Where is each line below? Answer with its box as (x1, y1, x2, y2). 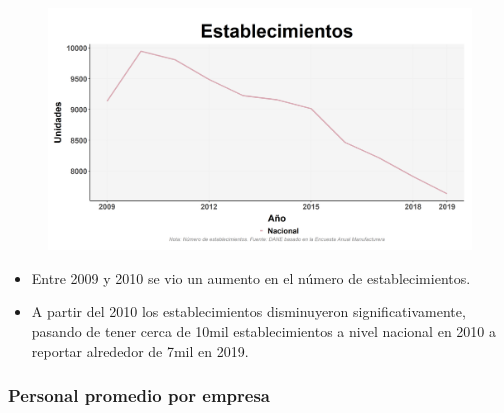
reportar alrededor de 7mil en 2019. (31, 340, 249, 361)
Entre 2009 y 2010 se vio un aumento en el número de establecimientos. (31, 267, 471, 288)
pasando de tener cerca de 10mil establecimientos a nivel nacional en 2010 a (31, 321, 496, 341)
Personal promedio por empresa (8, 383, 270, 408)
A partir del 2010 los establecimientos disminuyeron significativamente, (31, 301, 466, 322)
